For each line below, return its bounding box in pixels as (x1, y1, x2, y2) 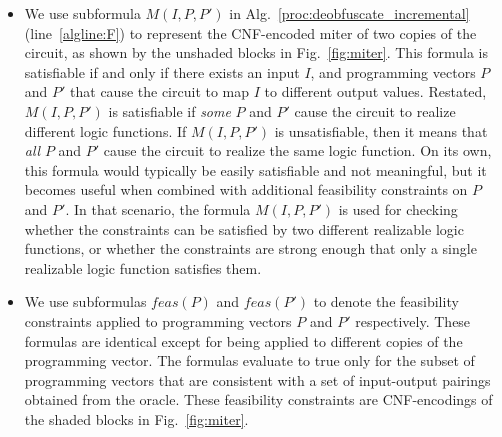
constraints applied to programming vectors (24, 310, 292, 331)
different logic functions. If (24, 120, 187, 141)
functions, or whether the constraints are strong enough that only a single (24, 238, 477, 259)
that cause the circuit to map (70, 81, 250, 102)
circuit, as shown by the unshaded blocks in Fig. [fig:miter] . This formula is (24, 42, 489, 63)
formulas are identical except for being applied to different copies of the (24, 330, 463, 351)
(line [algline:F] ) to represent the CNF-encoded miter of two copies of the (24, 22, 477, 43)
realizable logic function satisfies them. (24, 257, 262, 278)
